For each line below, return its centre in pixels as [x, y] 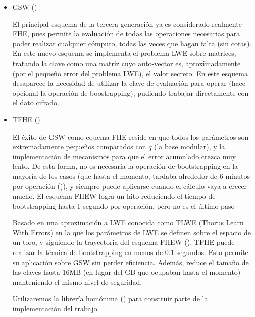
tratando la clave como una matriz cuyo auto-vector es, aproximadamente [126, 63]
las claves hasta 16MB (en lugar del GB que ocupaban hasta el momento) [126, 272]
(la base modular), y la [190, 146]
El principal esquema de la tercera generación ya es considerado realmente [127, 23]
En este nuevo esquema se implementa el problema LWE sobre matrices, [124, 53]
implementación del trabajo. [56, 309]
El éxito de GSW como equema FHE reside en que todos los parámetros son [131, 136]
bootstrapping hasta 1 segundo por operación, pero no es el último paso [123, 205]
